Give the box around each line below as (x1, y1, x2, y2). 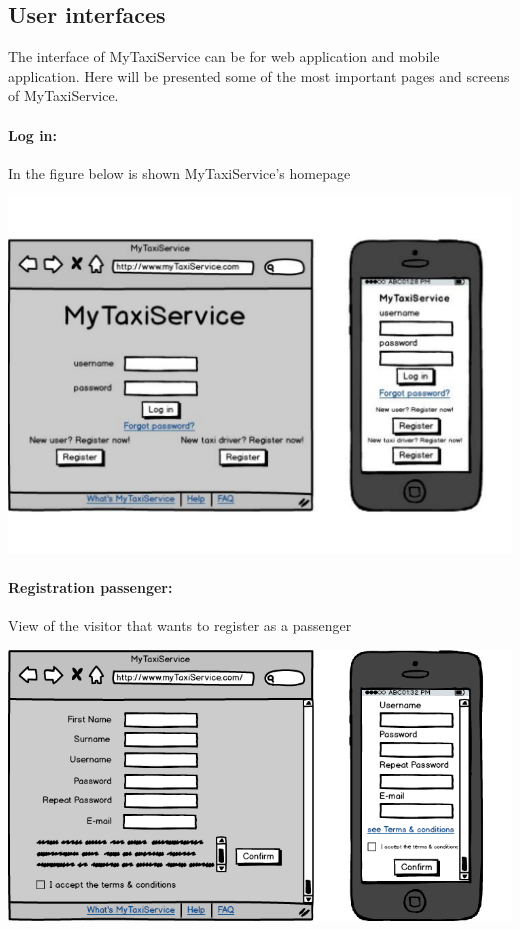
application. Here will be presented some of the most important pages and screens (8, 65, 510, 86)
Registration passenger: (8, 576, 173, 597)
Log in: (8, 124, 58, 145)
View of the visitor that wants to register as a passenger (8, 615, 352, 636)
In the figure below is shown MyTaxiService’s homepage (8, 162, 351, 183)
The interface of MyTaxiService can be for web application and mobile (8, 46, 440, 67)
